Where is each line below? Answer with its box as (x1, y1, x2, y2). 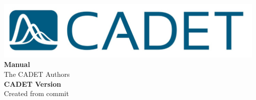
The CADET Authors (4, 68, 70, 79)
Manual (4, 59, 30, 69)
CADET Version (4, 78, 61, 89)
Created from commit (4, 88, 69, 99)
